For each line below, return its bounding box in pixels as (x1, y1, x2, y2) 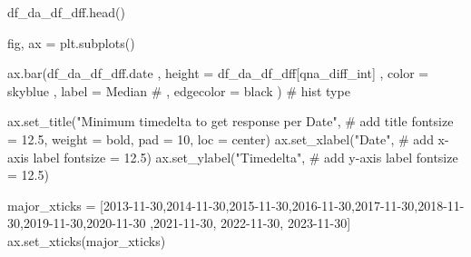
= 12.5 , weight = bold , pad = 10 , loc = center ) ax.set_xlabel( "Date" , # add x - (7, 129, 449, 148)
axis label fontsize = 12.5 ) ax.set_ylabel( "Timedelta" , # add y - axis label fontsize (7, 147, 458, 166)
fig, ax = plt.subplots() (7, 33, 135, 52)
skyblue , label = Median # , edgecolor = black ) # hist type (7, 81, 350, 100)
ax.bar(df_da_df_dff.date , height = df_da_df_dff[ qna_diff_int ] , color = (7, 64, 429, 83)
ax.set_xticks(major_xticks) (7, 231, 166, 250)
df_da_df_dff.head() (7, 3, 125, 21)
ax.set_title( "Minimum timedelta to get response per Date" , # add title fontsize (7, 112, 454, 131)
